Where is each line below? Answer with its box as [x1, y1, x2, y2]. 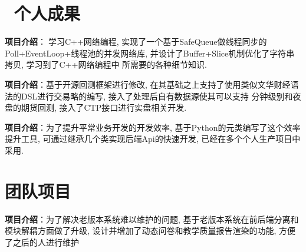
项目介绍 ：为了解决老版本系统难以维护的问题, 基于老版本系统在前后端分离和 [5, 213, 299, 225]
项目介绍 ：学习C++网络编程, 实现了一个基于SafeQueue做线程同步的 [5, 35, 267, 48]
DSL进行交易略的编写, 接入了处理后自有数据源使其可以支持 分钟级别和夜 [21, 89, 301, 102]
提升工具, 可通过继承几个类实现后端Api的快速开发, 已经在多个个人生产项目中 [5, 132, 301, 145]
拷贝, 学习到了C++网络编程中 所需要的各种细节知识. [5, 58, 207, 71]
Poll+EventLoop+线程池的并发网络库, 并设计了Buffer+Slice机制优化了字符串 [5, 47, 295, 59]
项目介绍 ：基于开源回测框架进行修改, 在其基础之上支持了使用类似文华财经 [5, 78, 291, 90]
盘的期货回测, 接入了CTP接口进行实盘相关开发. [5, 101, 187, 114]
